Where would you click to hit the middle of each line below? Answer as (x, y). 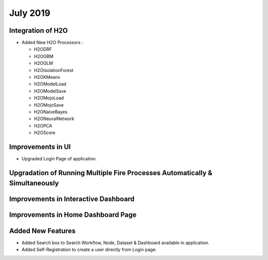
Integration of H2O (38, 31)
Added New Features (42, 231)
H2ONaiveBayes (51, 112)
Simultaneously (34, 183)
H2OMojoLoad (49, 98)
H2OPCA (43, 126)
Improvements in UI (40, 147)
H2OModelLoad (50, 84)
